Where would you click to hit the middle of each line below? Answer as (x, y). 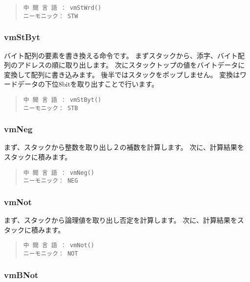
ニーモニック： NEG (51, 181)
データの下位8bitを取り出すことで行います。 (88, 84)
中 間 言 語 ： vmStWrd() (62, 8)
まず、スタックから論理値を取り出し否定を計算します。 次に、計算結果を (121, 220)
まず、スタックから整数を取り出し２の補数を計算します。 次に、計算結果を (124, 147)
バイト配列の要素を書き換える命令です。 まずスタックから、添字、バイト (121, 55)
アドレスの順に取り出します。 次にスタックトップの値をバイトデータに (131, 65)
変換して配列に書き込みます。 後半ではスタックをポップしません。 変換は (122, 74)
